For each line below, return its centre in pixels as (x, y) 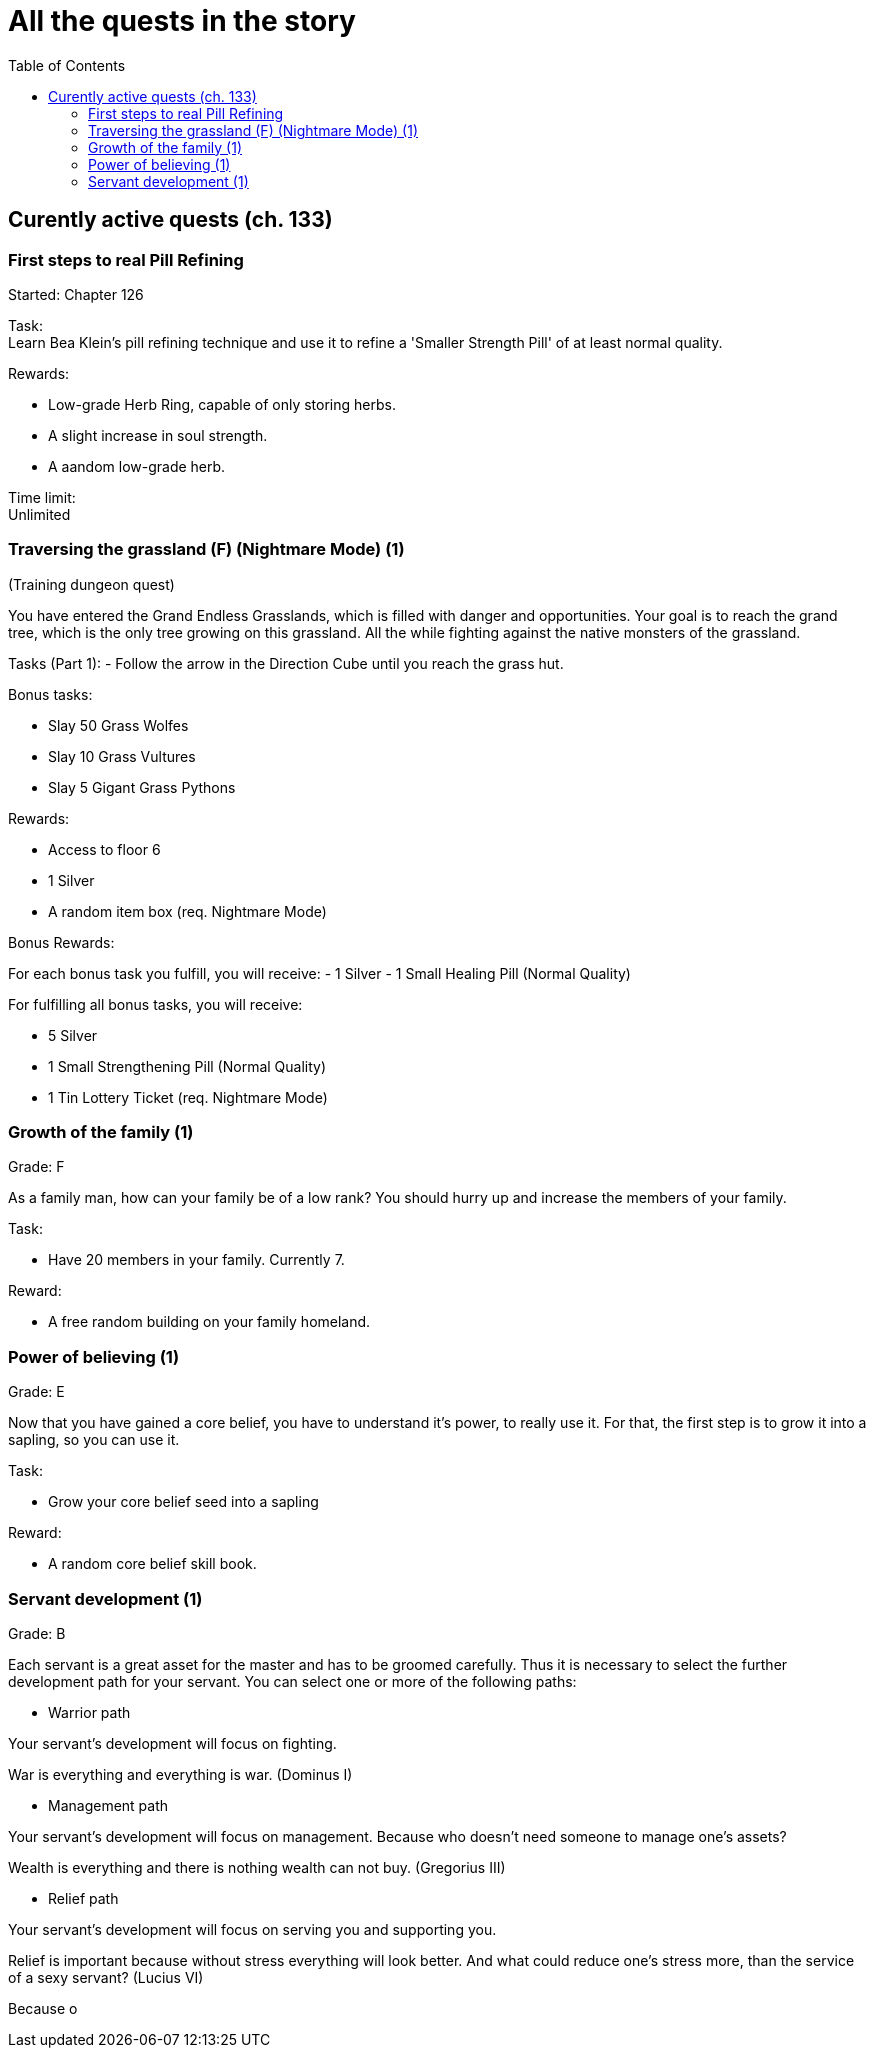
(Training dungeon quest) (91, 584)
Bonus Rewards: (61, 942)
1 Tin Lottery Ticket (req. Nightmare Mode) (188, 1097)
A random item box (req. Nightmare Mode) (187, 911)
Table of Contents (67, 65)
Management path (108, 1805)
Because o (43, 2008)
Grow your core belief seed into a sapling (183, 1502)
